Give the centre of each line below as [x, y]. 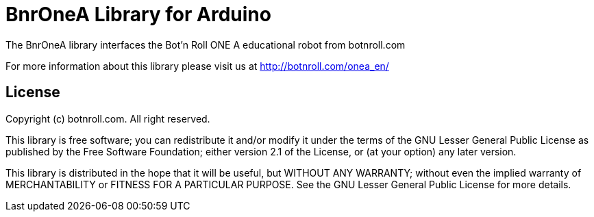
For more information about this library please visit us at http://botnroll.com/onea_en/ [197, 66]
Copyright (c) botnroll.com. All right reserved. [108, 118]
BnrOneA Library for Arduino [138, 14]
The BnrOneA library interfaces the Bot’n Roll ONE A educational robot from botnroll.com [206, 44]
